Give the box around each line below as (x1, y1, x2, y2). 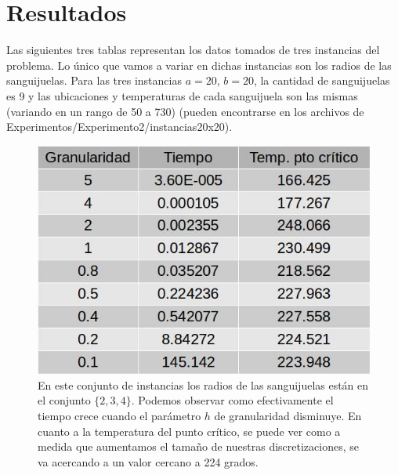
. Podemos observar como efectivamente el (131, 392, 334, 408)
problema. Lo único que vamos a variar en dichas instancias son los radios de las (6, 56, 392, 73)
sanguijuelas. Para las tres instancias (6, 72, 182, 89)
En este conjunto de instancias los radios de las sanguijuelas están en (38, 376, 369, 393)
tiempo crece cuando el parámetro (38, 408, 201, 424)
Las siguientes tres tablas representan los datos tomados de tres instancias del (6, 42, 380, 58)
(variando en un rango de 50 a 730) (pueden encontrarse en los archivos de (6, 103, 364, 119)
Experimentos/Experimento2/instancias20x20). (6, 118, 233, 135)
